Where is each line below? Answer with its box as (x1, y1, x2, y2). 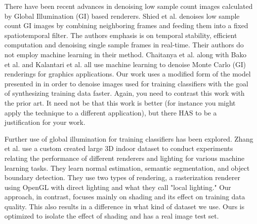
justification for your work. (4, 117, 86, 127)
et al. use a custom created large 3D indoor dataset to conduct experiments (4, 143, 233, 153)
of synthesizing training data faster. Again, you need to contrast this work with (4, 88, 245, 98)
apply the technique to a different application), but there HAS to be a (4, 107, 217, 117)
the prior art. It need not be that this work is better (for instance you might (4, 97, 236, 108)
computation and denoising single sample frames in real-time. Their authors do (4, 39, 244, 50)
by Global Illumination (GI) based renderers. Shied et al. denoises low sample (4, 10, 240, 21)
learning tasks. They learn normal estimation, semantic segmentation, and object (4, 162, 250, 173)
